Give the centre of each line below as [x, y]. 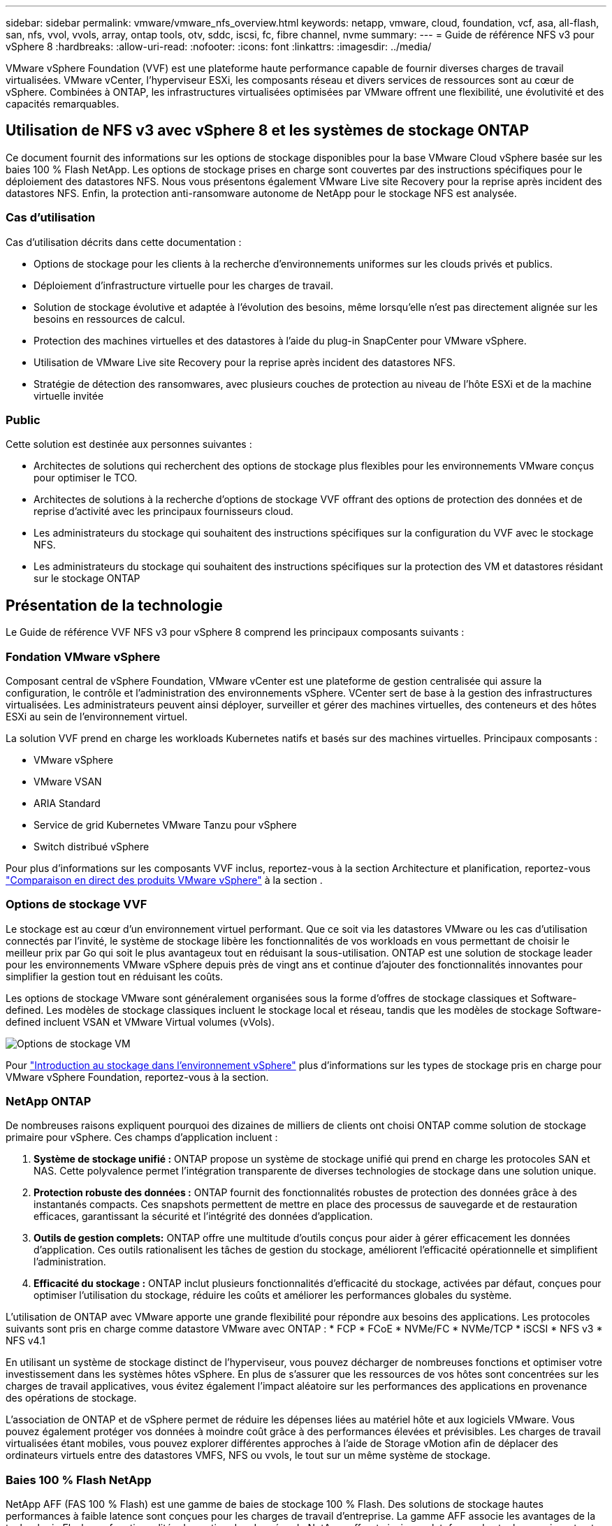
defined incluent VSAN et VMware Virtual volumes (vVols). [140, 1022]
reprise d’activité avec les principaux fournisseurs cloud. [163, 511]
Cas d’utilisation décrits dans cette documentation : [124, 242]
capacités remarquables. [63, 104]
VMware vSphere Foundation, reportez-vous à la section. [137, 1077]
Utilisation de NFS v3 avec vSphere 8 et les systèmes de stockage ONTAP [268, 131]
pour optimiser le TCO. [86, 478]
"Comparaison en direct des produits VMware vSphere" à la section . [164, 880]
